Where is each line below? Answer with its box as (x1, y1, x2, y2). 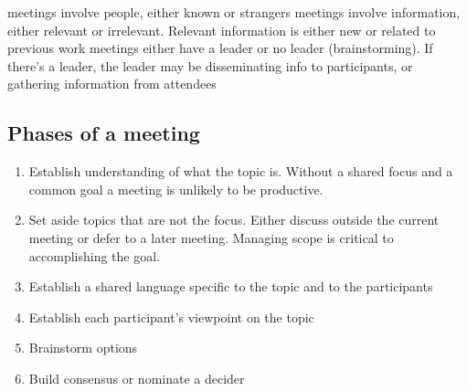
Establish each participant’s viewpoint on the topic (28, 307, 314, 326)
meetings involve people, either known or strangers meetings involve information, (7, 3, 461, 21)
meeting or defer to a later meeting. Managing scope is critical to (28, 227, 394, 247)
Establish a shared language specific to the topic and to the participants (28, 277, 433, 296)
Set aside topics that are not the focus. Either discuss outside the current (28, 210, 440, 229)
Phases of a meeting (7, 119, 200, 147)
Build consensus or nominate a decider (28, 368, 245, 387)
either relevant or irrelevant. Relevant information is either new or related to (7, 20, 436, 39)
